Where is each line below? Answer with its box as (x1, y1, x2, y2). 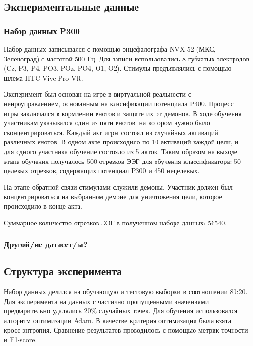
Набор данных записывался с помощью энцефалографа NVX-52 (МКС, (4, 44, 216, 54)
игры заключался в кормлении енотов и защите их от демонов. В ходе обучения (4, 108, 242, 118)
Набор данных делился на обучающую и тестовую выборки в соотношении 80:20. (4, 286, 248, 297)
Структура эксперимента (4, 264, 122, 279)
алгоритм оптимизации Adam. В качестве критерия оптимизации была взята (4, 315, 231, 325)
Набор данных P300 (4, 24, 80, 37)
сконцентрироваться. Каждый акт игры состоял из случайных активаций (4, 127, 218, 137)
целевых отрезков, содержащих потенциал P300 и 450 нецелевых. (4, 165, 200, 176)
